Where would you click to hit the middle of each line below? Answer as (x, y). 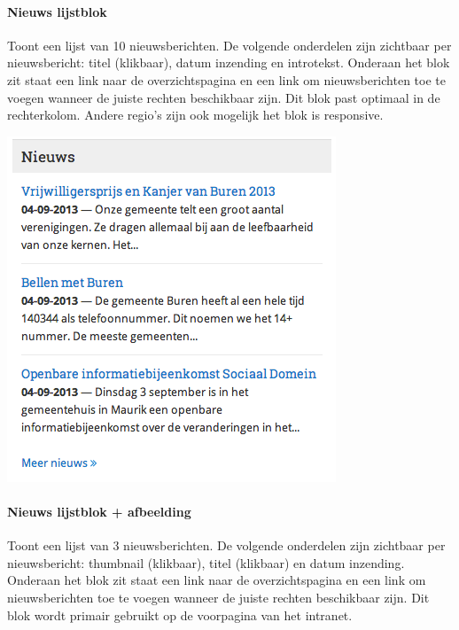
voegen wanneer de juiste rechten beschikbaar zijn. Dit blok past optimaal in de (224, 97)
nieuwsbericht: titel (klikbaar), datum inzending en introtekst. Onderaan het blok (229, 62)
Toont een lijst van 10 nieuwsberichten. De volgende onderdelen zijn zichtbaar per (229, 45)
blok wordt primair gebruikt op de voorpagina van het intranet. (180, 614)
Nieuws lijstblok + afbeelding (99, 511)
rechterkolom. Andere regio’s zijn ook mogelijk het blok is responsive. (195, 115)
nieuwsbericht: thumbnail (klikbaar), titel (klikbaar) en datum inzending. (206, 562)
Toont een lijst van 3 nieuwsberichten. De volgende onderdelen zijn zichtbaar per (226, 545)
